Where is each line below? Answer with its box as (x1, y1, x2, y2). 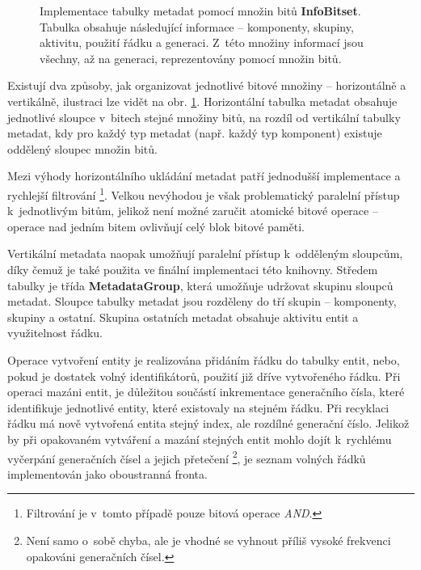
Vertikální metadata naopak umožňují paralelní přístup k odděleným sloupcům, (7, 245, 403, 262)
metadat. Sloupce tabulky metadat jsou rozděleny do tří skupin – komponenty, (7, 293, 397, 310)
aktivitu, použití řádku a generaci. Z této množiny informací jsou (40, 34, 364, 51)
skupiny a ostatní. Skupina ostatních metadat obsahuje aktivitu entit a (7, 308, 359, 325)
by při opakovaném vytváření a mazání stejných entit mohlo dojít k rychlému (7, 430, 392, 447)
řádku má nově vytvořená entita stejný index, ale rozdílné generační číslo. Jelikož (7, 415, 410, 432)
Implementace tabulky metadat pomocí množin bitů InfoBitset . (40, 2, 361, 19)
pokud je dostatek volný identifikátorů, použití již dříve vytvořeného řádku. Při (7, 367, 401, 384)
